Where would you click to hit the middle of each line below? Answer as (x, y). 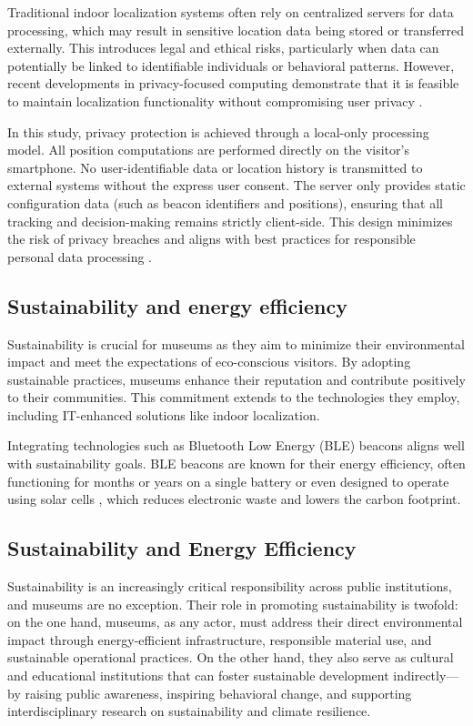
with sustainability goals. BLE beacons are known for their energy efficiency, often (236, 464)
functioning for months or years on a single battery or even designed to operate (228, 481)
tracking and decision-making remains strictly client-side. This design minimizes (230, 221)
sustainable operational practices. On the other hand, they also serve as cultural (231, 657)
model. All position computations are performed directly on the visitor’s (208, 150)
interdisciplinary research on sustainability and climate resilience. (189, 711)
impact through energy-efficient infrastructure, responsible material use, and (220, 639)
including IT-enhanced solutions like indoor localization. (164, 414)
